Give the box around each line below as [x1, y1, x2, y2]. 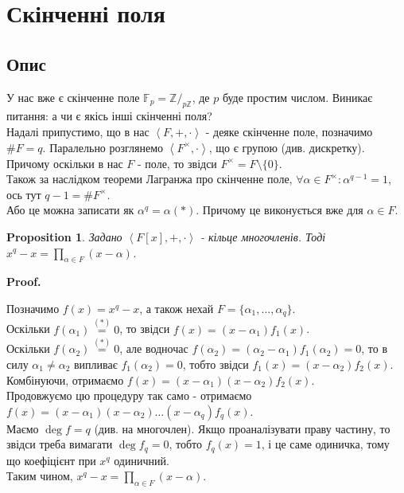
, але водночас [119, 340, 188, 357]
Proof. [6, 273, 41, 290]
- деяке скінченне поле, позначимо [205, 123, 373, 139]
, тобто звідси [182, 356, 249, 372]
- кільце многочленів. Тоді [200, 228, 326, 245]
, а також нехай [139, 299, 214, 316]
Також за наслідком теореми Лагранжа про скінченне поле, [6, 170, 293, 187]
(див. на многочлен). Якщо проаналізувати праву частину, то [94, 420, 390, 436]
